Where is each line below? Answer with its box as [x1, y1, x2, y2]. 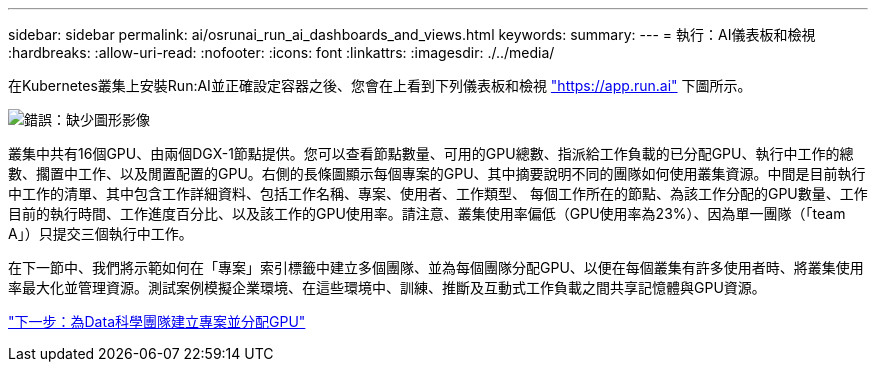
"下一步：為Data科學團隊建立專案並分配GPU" [8, 313, 306, 330]
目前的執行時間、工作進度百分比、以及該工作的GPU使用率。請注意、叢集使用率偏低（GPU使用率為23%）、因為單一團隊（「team [8, 205, 846, 222]
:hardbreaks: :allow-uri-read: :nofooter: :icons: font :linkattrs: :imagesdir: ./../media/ [8, 44, 555, 61]
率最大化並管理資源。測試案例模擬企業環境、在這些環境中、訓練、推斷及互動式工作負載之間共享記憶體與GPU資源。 [8, 279, 766, 296]
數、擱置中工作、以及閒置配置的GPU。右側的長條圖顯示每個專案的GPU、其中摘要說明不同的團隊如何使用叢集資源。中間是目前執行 [8, 165, 866, 182]
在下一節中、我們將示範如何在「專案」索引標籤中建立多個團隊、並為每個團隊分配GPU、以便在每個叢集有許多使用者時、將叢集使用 [8, 259, 864, 276]
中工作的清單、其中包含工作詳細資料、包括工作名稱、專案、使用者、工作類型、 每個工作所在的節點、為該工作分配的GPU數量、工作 [8, 185, 868, 202]
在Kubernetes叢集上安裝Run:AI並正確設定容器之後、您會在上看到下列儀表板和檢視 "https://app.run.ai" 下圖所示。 [8, 77, 752, 94]
